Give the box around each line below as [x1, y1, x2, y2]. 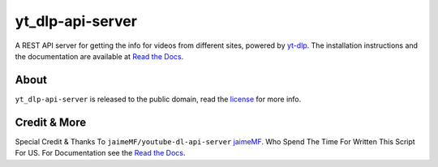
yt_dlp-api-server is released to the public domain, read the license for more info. [15, 94, 302, 104]
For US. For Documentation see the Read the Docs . [15, 148, 186, 158]
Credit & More [15, 115, 87, 129]
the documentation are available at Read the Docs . [15, 51, 184, 61]
